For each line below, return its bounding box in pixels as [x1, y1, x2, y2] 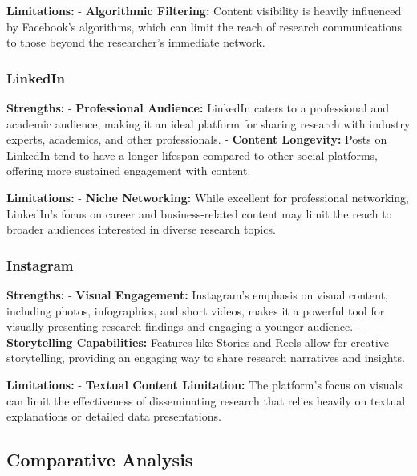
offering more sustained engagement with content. [6, 162, 251, 179]
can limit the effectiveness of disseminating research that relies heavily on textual [6, 392, 406, 409]
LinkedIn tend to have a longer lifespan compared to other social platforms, [6, 146, 378, 163]
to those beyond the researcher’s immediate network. [6, 34, 265, 51]
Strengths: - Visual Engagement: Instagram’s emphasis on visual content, [6, 286, 388, 303]
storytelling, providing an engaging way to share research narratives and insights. [6, 349, 405, 366]
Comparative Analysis [6, 447, 193, 472]
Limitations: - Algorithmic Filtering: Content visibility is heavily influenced [6, 2, 402, 18]
